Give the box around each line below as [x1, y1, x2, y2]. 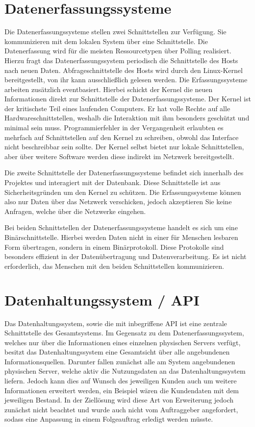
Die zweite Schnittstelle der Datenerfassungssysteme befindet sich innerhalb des [4, 167, 244, 178]
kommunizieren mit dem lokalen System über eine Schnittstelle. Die [4, 36, 208, 46]
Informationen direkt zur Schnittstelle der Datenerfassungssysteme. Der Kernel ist [4, 94, 251, 104]
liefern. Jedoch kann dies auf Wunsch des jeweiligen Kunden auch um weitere [4, 376, 237, 386]
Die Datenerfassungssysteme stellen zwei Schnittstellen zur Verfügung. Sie [4, 26, 227, 37]
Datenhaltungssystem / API [4, 289, 200, 309]
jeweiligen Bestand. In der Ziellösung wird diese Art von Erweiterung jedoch [4, 395, 234, 405]
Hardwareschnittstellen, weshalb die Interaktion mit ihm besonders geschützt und [4, 113, 250, 123]
